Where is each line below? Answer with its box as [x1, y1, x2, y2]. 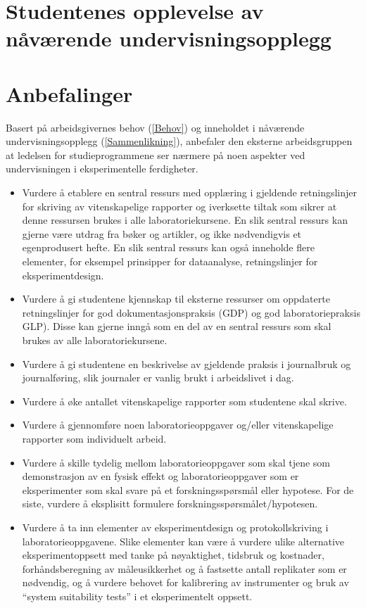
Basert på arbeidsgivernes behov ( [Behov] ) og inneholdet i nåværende [6, 120, 305, 134]
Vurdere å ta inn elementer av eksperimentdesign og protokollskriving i [22, 519, 329, 534]
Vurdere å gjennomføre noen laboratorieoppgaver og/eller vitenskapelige [22, 417, 334, 432]
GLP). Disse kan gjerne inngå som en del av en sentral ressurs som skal [22, 319, 332, 334]
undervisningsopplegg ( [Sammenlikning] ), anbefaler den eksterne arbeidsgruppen [6, 134, 353, 148]
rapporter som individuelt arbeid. [22, 431, 167, 445]
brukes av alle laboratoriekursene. [22, 333, 168, 347]
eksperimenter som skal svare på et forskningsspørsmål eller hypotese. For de [22, 482, 354, 497]
